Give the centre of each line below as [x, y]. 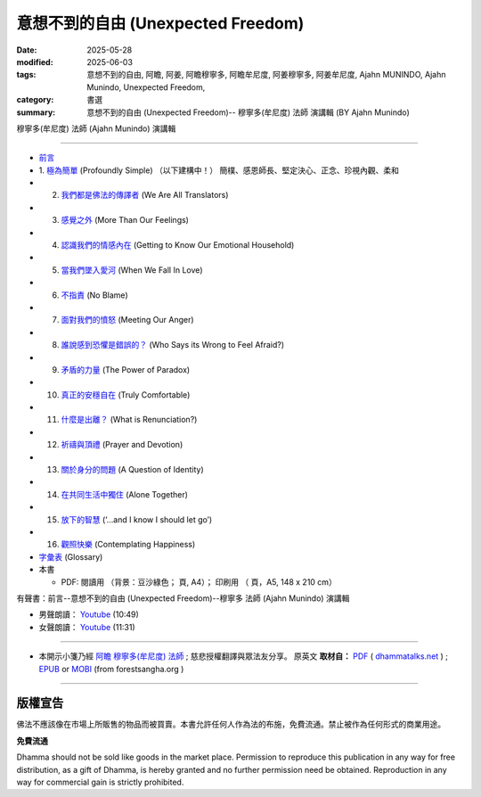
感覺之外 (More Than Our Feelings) [125, 220]
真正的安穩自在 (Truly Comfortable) [126, 394]
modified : [35, 62]
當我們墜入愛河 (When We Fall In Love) [132, 270]
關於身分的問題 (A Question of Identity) [132, 470]
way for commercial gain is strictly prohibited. [100, 782]
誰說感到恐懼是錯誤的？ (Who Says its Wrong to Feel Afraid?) [173, 345]
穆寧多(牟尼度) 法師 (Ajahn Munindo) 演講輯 [96, 128]
